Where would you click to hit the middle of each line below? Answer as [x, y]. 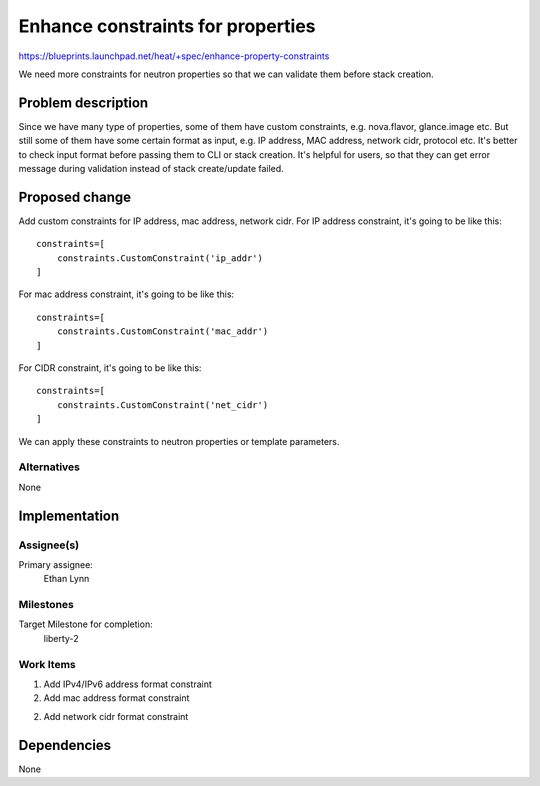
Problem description [83, 102]
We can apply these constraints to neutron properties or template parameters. [179, 441]
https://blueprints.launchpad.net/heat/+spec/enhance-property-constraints [174, 56]
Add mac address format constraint [116, 698]
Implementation [69, 515]
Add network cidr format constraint [116, 716]
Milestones [46, 605]
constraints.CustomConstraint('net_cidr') [162, 404]
